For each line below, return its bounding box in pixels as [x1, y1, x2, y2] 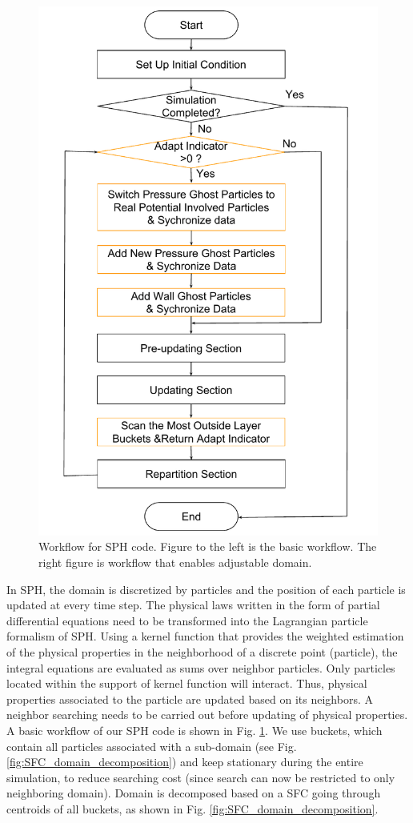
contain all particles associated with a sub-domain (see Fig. [6, 737, 297, 754]
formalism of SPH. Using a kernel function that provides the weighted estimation [6, 628, 404, 644]
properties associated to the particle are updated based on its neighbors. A [6, 690, 373, 707]
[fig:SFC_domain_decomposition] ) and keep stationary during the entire [6, 753, 363, 770]
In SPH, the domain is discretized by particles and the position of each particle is [6, 580, 406, 597]
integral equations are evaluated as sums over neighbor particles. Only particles [6, 659, 395, 676]
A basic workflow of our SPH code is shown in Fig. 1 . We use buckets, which [6, 721, 383, 738]
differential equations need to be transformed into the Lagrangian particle [6, 612, 368, 628]
